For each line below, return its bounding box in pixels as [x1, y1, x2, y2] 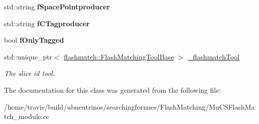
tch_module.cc [4, 111, 49, 122]
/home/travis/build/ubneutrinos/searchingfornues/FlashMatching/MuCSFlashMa [4, 101, 255, 112]
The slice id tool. [4, 68, 55, 78]
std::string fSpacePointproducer [4, 1, 110, 11]
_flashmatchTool [188, 51, 240, 62]
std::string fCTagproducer [4, 18, 90, 28]
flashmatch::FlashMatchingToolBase [63, 51, 174, 62]
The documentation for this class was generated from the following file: [4, 84, 221, 95]
